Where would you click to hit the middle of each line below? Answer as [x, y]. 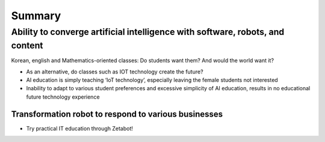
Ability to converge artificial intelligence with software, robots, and [148, 32]
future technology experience [63, 97]
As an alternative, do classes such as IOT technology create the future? [115, 72]
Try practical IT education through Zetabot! [80, 128]
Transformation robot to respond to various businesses [117, 114]
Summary [36, 16]
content [27, 45]
